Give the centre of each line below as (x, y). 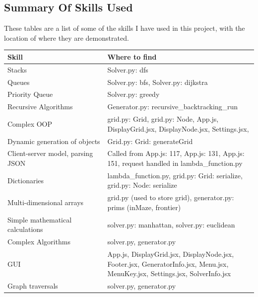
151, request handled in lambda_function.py (175, 163)
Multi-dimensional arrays (46, 202)
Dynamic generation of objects (54, 141)
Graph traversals (33, 286)
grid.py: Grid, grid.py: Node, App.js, (163, 119)
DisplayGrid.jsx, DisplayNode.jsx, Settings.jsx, (178, 128)
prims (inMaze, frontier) (144, 207)
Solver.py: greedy (133, 94)
